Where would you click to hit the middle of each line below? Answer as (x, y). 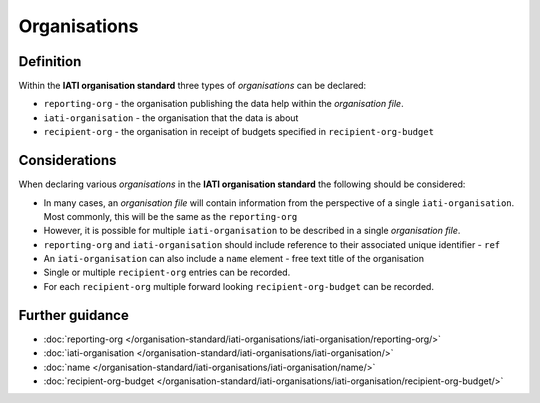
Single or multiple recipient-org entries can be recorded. (167, 272)
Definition (50, 61)
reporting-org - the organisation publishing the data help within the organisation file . (223, 104)
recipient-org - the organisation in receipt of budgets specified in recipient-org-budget (239, 132)
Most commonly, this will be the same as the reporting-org (170, 216)
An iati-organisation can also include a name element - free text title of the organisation (234, 259)
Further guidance (73, 315)
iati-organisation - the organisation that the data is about (171, 117)
